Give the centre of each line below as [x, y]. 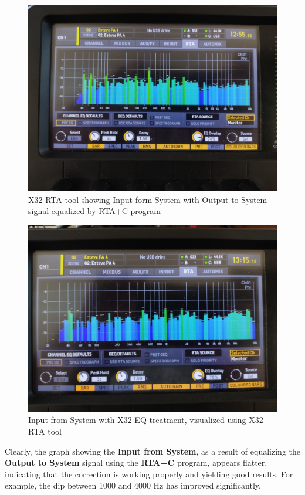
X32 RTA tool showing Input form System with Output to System [148, 199]
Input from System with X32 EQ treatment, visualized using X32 [146, 420]
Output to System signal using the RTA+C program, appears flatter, [136, 462]
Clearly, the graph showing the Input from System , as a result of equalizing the [152, 451]
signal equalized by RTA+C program [94, 211]
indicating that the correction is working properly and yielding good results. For [149, 474]
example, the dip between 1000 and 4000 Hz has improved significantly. [133, 485]
